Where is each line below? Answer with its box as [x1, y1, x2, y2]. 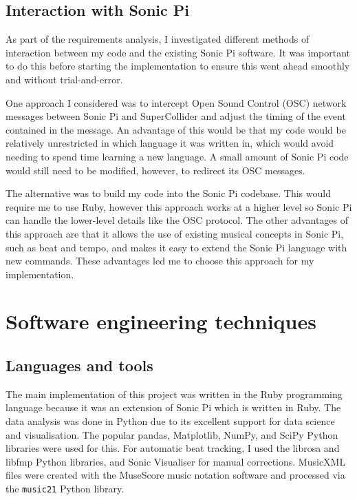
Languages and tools [6, 355, 153, 376]
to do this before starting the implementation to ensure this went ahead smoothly [6, 59, 350, 73]
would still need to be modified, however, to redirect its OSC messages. [6, 163, 305, 177]
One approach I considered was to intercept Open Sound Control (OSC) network [6, 95, 347, 110]
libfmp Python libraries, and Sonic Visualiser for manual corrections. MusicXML [6, 454, 346, 468]
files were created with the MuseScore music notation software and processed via [6, 468, 345, 482]
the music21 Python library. [6, 481, 125, 496]
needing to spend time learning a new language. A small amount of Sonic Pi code [6, 149, 349, 163]
